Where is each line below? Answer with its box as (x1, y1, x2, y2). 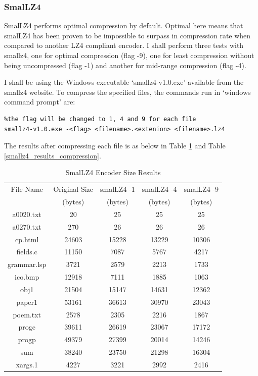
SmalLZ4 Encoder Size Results (65, 167, 161, 178)
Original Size (53, 184, 94, 194)
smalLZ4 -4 (142, 184, 177, 194)
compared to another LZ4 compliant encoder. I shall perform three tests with (4, 40, 244, 50)
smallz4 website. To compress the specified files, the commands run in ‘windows (4, 86, 251, 97)
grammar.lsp (8, 259, 47, 270)
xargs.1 (16, 359, 38, 369)
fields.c (16, 246, 37, 257)
